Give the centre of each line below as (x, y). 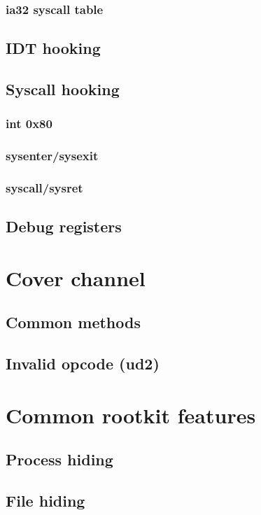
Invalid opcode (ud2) (83, 364)
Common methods (73, 322)
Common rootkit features (131, 415)
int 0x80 (29, 124)
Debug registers (64, 226)
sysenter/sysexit (52, 156)
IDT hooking (53, 48)
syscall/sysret (44, 188)
